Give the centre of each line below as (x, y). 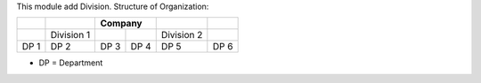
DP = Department (71, 63)
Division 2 (182, 35)
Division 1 (70, 35)
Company (121, 24)
